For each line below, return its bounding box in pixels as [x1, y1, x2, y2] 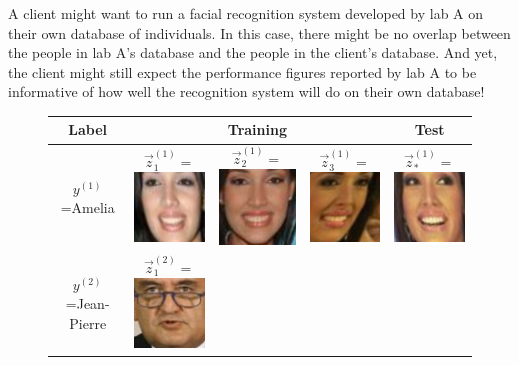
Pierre [69, 312, 107, 333]
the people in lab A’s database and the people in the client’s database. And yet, [8, 42, 498, 63]
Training [227, 119, 287, 140]
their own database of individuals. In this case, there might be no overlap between [8, 22, 511, 43]
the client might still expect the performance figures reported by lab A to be [8, 61, 477, 82]
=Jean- [65, 293, 110, 314]
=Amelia [60, 197, 115, 218]
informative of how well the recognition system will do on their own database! [8, 81, 485, 102]
